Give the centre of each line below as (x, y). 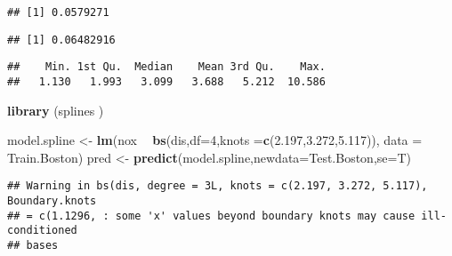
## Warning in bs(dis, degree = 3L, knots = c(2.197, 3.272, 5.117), (218, 186)
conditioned (42, 231)
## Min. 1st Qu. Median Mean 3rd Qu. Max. (166, 67)
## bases (33, 246)
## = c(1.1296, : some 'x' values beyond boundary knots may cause (211, 216)
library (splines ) (56, 110)
